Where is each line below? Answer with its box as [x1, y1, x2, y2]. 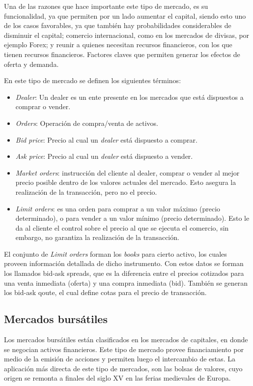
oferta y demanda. [4, 59, 59, 69]
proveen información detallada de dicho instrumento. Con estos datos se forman [4, 258, 244, 268]
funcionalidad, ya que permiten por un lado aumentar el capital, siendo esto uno [4, 10, 246, 21]
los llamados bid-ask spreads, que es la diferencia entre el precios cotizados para [4, 268, 244, 278]
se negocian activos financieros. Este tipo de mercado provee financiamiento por [4, 344, 244, 354]
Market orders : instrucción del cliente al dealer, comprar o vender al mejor [15, 167, 240, 178]
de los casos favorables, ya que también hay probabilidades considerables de [4, 20, 231, 30]
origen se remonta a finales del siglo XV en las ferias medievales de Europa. [4, 373, 231, 383]
